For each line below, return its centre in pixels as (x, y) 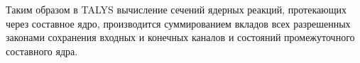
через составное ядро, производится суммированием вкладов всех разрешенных (178, 23)
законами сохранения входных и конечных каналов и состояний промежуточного (180, 37)
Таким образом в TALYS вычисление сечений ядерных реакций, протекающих (176, 9)
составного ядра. (42, 51)
